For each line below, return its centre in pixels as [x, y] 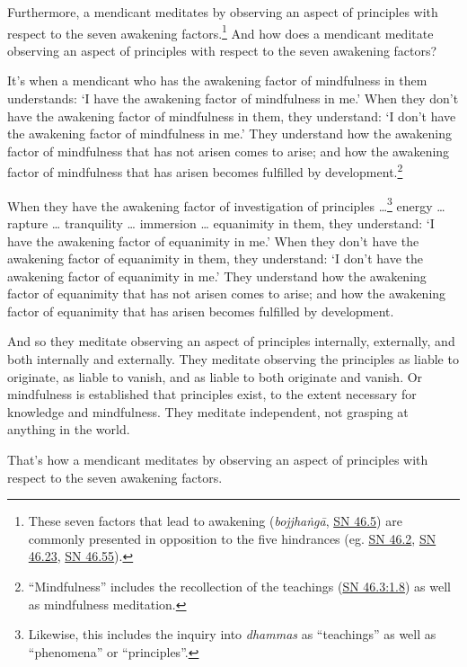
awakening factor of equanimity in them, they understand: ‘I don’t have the [215, 258]
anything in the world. [69, 429]
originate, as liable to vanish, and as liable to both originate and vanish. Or [215, 376]
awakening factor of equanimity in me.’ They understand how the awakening [217, 276]
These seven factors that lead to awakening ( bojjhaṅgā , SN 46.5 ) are [215, 521]
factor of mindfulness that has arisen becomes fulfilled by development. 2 [205, 171]
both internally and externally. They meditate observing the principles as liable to [233, 359]
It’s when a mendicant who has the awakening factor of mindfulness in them [217, 80]
